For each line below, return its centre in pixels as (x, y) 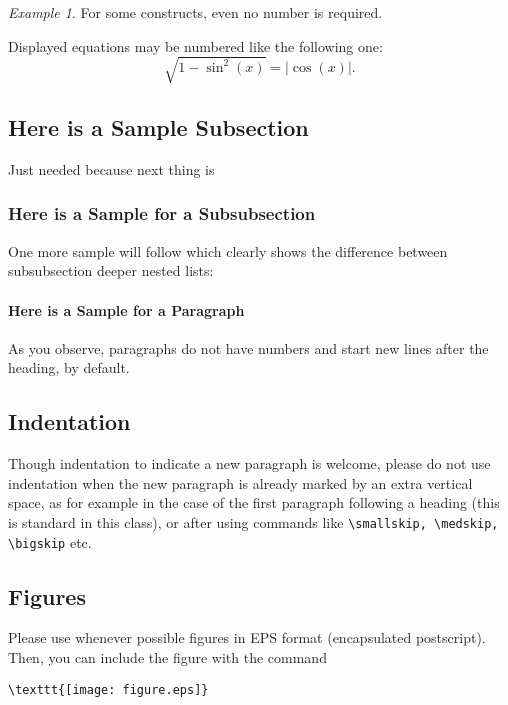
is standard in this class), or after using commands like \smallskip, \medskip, (253, 521)
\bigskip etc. (50, 541)
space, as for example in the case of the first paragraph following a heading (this (254, 502)
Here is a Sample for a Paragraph (126, 309)
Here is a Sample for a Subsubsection (162, 213)
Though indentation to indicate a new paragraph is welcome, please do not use (249, 463)
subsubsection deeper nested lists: (111, 270)
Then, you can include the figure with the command (167, 657)
